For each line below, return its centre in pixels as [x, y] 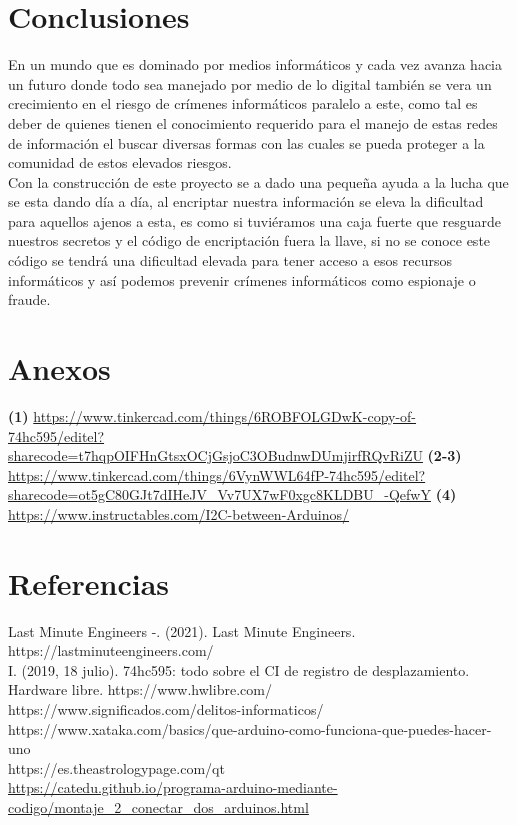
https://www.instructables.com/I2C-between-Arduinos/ [179, 513]
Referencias [89, 582]
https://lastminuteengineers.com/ [111, 650]
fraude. [29, 299]
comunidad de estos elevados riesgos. [120, 162]
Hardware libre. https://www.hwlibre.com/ [140, 689]
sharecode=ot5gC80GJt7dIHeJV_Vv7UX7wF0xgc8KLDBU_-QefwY [219, 494]
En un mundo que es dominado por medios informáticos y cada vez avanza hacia [255, 64]
